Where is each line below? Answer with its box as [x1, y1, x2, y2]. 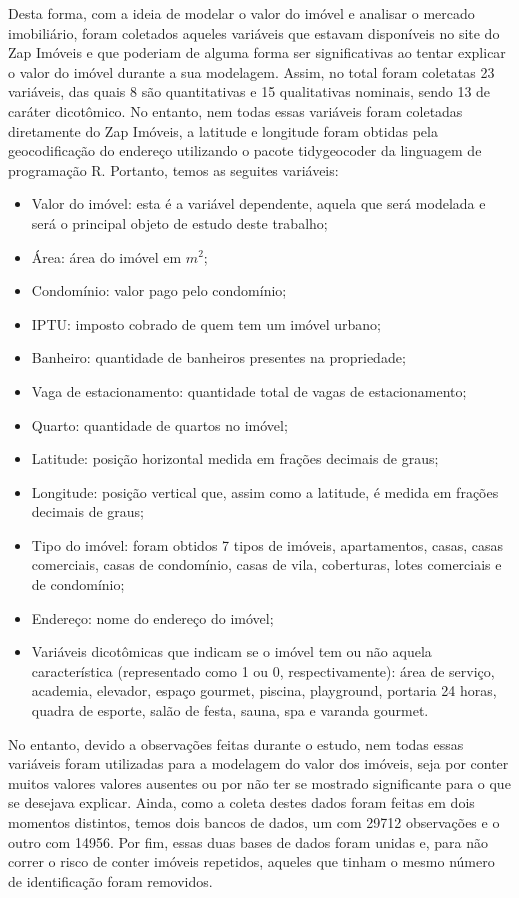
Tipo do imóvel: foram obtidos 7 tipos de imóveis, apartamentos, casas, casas [31, 534, 503, 555]
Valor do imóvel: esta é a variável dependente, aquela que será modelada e [31, 193, 486, 214]
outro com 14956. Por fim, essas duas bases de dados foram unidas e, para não [8, 831, 489, 852]
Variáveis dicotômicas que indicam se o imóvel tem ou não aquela [31, 641, 432, 662]
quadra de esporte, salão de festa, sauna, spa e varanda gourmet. [31, 700, 429, 721]
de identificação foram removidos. [8, 870, 213, 891]
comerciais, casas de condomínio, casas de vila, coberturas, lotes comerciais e [31, 554, 502, 575]
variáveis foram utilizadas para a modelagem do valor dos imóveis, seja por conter [8, 753, 509, 774]
